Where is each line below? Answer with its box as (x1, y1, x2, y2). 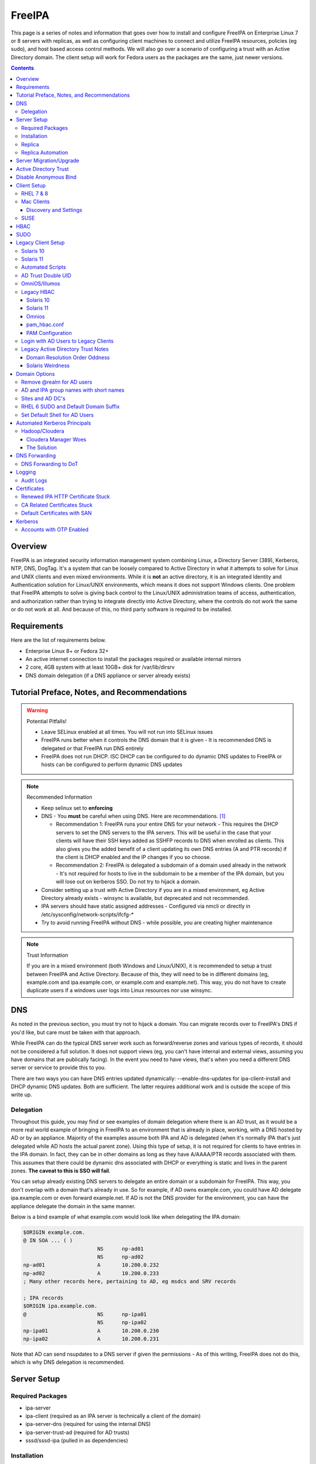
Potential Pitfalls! (26, 717, 67, 724)
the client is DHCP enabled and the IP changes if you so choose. (56, 853, 211, 860)
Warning (26, 707, 48, 714)
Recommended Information (26, 793, 93, 801)
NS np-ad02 (97, 1254, 144, 1260)
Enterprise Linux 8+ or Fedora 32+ (25, 647, 109, 654)
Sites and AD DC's (21, 395, 66, 402)
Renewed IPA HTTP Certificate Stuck (21, 493, 111, 500)
